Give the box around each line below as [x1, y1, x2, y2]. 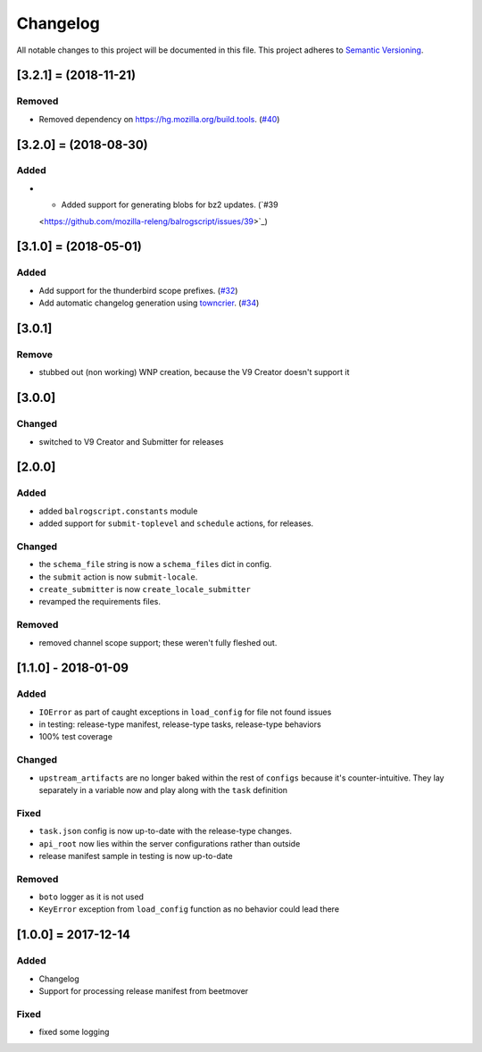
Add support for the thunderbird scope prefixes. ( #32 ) [38, 285, 238, 296]
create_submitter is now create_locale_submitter [38, 583, 252, 594]
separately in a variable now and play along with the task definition [38, 784, 288, 795]
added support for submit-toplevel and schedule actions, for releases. [38, 518, 314, 529]
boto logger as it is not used [38, 891, 145, 902]
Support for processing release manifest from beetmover [38, 985, 249, 996]
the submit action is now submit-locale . [38, 572, 198, 582]
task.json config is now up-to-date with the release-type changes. [38, 826, 292, 837]
